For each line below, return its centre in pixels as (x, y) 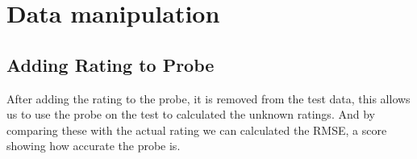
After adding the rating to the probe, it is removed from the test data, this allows (208, 98)
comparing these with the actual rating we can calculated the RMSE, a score (197, 130)
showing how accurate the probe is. (94, 146)
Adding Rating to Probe (111, 64)
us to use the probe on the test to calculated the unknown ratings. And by (191, 114)
